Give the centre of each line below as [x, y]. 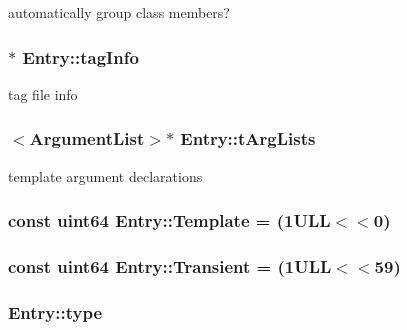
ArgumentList [87, 138]
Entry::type [55, 311]
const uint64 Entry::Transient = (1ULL [170, 265]
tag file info [43, 93]
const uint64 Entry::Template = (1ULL [169, 220]
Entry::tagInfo [80, 56]
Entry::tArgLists [248, 138]
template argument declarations [105, 175]
